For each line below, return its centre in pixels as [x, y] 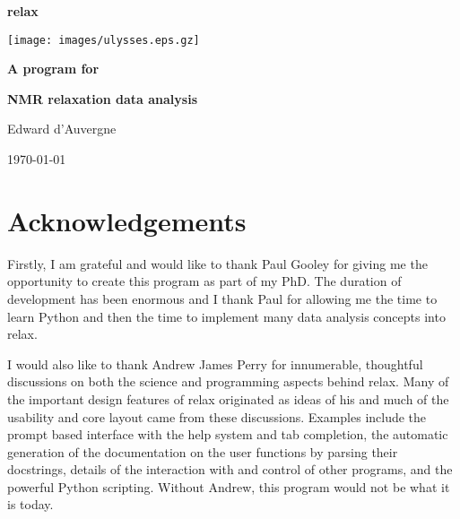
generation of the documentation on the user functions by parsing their [203, 451]
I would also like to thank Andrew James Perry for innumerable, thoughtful [215, 363]
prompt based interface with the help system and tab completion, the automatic [228, 434]
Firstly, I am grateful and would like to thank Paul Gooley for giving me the [217, 263]
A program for [53, 69]
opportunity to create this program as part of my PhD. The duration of [204, 281]
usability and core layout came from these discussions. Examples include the [217, 416]
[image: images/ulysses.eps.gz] [104, 40]
